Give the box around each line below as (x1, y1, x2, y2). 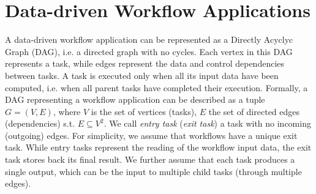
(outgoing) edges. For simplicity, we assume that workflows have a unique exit (5, 129, 298, 141)
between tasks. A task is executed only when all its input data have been (5, 69, 279, 81)
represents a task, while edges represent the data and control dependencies (5, 57, 285, 70)
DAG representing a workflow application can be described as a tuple (5, 93, 265, 106)
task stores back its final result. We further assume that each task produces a (5, 153, 295, 166)
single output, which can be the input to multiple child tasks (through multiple (5, 165, 302, 177)
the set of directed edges (208, 105, 300, 118)
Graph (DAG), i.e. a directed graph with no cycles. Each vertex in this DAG (5, 45, 293, 58)
